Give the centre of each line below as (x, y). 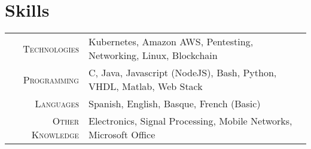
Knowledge (55, 135)
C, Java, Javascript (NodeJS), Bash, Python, (183, 73)
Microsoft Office (122, 135)
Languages (57, 104)
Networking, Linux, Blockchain (153, 55)
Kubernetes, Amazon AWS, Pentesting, (171, 42)
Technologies (51, 48)
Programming (51, 79)
